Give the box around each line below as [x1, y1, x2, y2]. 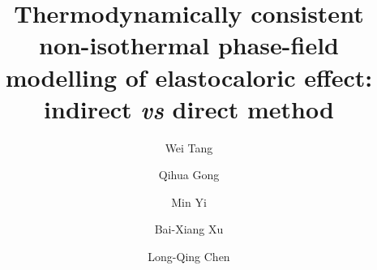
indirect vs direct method [44, 92, 334, 126]
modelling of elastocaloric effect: [5, 60, 373, 93]
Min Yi [171, 193, 207, 210]
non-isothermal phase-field [38, 28, 340, 62]
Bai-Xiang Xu [154, 221, 224, 238]
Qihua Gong [158, 166, 220, 183]
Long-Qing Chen [148, 248, 230, 265]
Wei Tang [165, 139, 213, 156]
